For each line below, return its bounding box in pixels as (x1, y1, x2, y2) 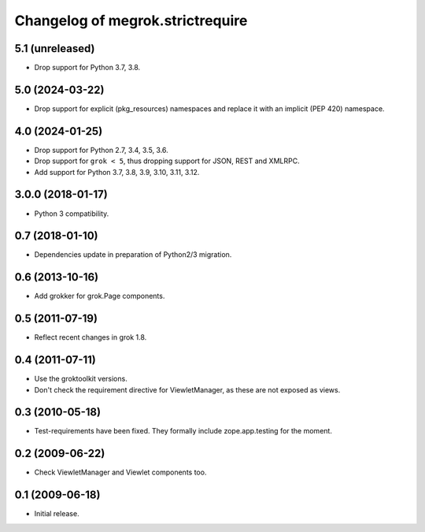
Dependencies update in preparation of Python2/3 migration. (34, 250, 232, 259)
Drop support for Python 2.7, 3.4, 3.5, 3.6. (34, 145, 168, 154)
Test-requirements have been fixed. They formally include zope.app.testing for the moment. (34, 426, 332, 436)
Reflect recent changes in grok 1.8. (34, 333, 147, 342)
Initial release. (34, 509, 79, 519)
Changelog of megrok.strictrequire (14, 12, 248, 29)
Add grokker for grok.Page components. (34, 292, 165, 301)
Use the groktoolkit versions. (34, 374, 128, 384)
